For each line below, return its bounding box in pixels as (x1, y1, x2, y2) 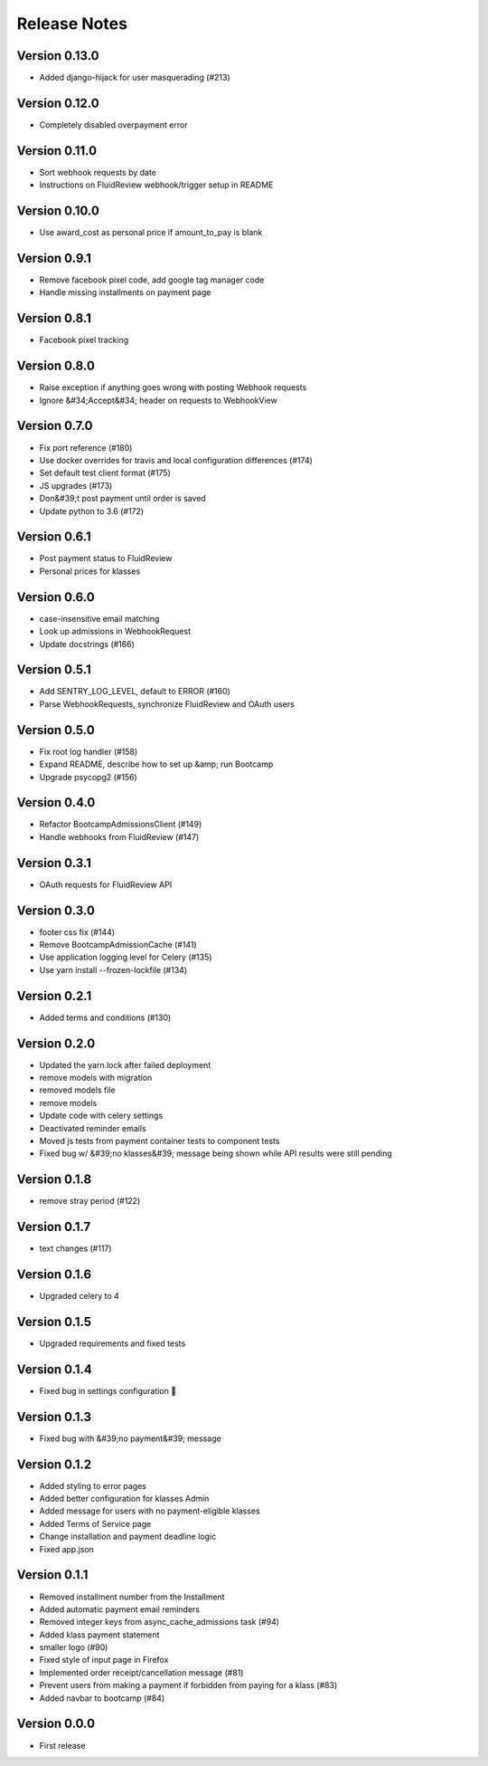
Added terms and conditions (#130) (39, 1012, 172, 1023)
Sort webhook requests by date (39, 167, 157, 177)
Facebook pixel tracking (39, 335, 129, 346)
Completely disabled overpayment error (39, 119, 188, 130)
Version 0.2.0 (16, 1036, 96, 1051)
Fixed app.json (39, 1543, 95, 1554)
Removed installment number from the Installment (39, 1591, 225, 1602)
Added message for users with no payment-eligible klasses (39, 1505, 261, 1516)
